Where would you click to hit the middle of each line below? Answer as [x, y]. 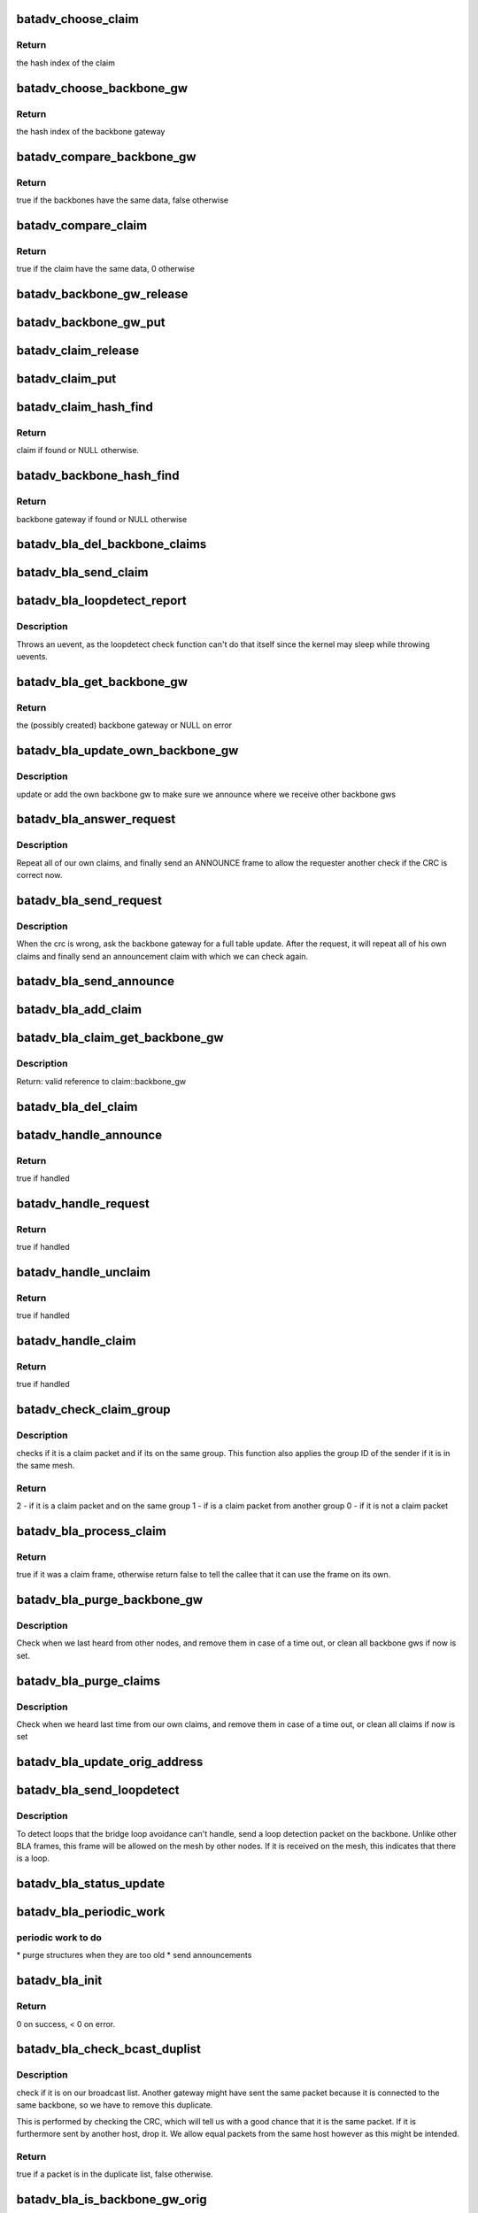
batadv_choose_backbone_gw [102, 88]
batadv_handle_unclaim [83, 1272]
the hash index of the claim [66, 63]
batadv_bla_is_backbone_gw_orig [112, 2199]
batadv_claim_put [66, 379]
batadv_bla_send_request [89, 900]
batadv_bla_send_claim [82, 572]
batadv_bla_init [59, 1981]
